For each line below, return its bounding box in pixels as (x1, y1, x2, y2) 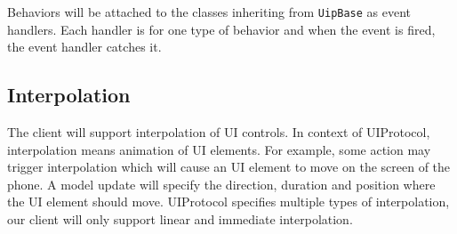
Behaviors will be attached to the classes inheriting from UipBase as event (7, 3, 412, 20)
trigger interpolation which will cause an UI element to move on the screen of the (7, 157, 451, 176)
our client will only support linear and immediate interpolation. (7, 210, 353, 229)
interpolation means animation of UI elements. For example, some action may (7, 140, 431, 158)
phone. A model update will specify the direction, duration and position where (7, 174, 436, 193)
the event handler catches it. (7, 37, 162, 56)
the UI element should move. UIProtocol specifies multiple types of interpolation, (7, 192, 450, 211)
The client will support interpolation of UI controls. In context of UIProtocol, (7, 123, 430, 141)
